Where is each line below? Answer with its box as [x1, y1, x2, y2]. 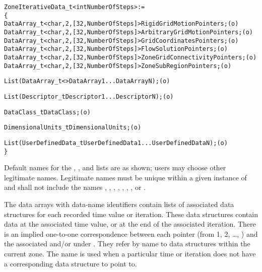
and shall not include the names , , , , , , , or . [4, 182, 146, 192]
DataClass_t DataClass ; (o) [4, 108, 91, 116]
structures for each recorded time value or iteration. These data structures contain [4, 209, 258, 219]
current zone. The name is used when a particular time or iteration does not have [4, 248, 256, 258]
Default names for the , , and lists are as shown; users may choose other [4, 162, 226, 173]
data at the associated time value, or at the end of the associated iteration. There [4, 219, 256, 229]
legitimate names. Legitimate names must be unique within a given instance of [4, 172, 247, 182]
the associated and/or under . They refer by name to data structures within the [4, 238, 250, 249]
